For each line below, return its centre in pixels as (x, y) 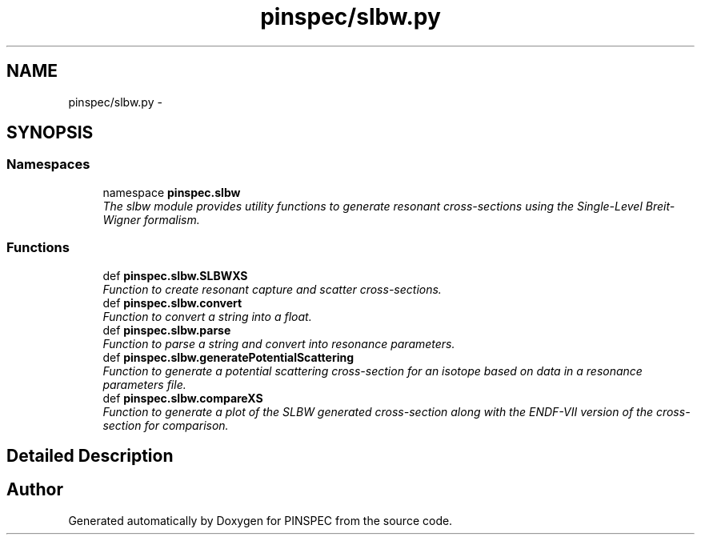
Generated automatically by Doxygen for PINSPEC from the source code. (260, 520)
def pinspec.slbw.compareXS (183, 398)
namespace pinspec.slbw (172, 192)
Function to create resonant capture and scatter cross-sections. (272, 289)
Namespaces (48, 164)
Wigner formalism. (151, 219)
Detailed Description (90, 455)
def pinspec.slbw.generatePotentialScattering (228, 357)
